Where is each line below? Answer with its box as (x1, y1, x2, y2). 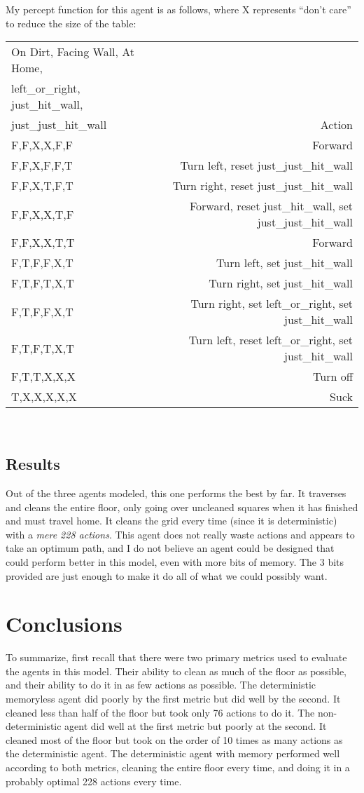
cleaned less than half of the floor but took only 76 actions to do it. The (6, 705, 315, 719)
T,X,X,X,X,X (11, 388, 77, 405)
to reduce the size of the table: (6, 15, 136, 30)
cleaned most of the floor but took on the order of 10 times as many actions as (6, 732, 343, 747)
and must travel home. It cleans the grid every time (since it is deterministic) (6, 513, 337, 528)
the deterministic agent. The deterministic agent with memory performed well (6, 746, 340, 761)
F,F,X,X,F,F (11, 137, 73, 154)
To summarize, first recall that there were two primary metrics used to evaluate (6, 650, 347, 665)
